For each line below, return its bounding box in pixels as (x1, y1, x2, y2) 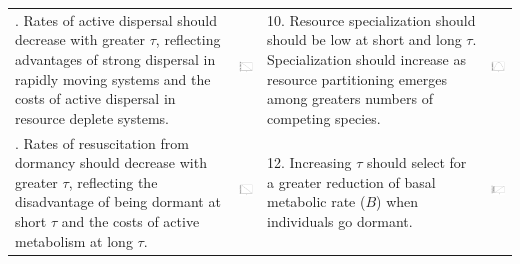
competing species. (267, 107, 381, 128)
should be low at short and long (267, 29, 462, 50)
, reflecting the (68, 171, 158, 192)
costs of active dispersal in (15, 88, 176, 109)
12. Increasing (267, 152, 352, 173)
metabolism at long (15, 230, 133, 251)
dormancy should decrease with (15, 152, 207, 173)
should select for (366, 152, 467, 173)
